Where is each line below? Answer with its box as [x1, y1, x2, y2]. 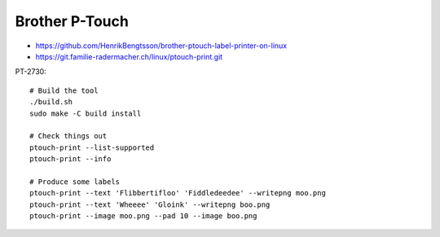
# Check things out [29, 131, 108, 141]
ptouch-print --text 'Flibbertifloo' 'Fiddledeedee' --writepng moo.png [29, 188, 326, 198]
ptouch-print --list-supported [29, 143, 155, 152]
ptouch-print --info [29, 155, 112, 164]
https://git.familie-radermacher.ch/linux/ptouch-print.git [35, 51, 223, 61]
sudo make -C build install [29, 108, 142, 118]
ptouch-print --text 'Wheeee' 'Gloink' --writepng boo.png [29, 200, 271, 209]
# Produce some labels [29, 177, 121, 187]
